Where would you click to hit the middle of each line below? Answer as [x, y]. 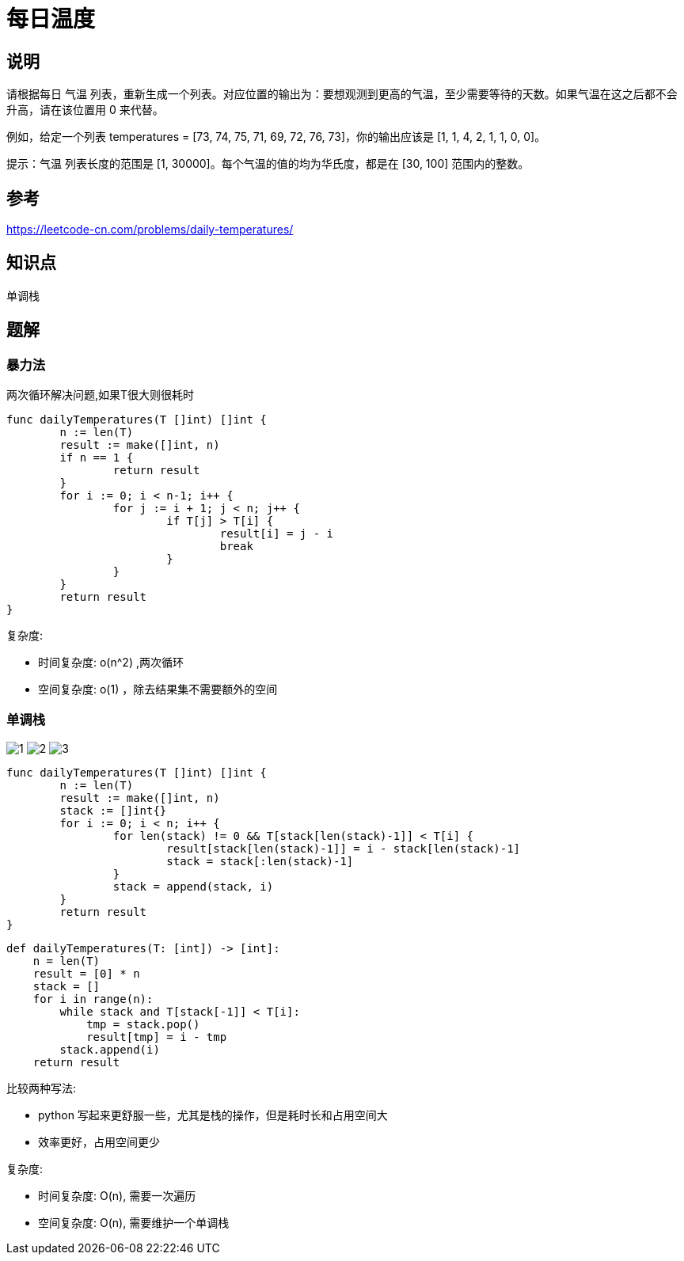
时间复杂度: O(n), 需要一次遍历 [117, 1195]
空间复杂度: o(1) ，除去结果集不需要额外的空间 [158, 689]
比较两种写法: [42, 1088]
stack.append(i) [110, 1049]
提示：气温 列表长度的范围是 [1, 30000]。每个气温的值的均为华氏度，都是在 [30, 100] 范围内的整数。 [268, 164]
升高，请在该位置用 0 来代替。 [85, 110]
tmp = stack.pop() [143, 1024]
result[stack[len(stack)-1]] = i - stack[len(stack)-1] [344, 848]
